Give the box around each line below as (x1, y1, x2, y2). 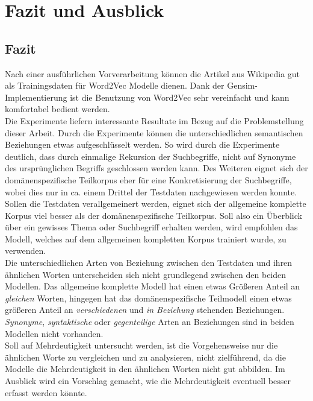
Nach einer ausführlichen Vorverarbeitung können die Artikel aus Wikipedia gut (5, 67, 300, 80)
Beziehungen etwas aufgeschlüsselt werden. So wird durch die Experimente (5, 138, 280, 151)
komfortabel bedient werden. (5, 103, 110, 115)
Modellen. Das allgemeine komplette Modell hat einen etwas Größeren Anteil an (5, 280, 300, 292)
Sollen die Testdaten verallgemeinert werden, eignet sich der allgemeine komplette (5, 197, 306, 210)
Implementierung (5, 90, 67, 103)
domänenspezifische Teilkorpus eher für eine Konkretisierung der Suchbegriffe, (5, 173, 292, 186)
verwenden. (5, 244, 46, 257)
